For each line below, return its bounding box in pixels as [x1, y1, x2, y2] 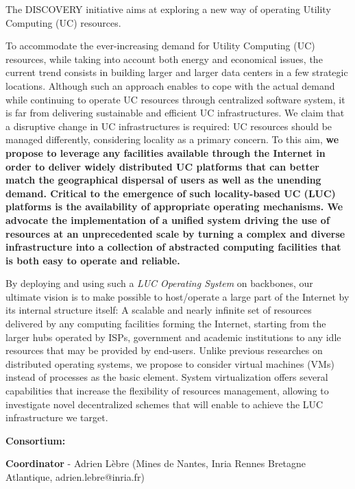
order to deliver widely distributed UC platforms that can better [5, 159, 319, 173]
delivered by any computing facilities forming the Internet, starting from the [5, 316, 326, 331]
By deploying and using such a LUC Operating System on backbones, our [5, 276, 313, 290]
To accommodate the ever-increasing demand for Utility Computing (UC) [5, 38, 315, 53]
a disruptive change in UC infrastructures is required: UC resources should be [5, 118, 332, 133]
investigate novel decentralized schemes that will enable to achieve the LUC [5, 397, 323, 411]
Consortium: [5, 433, 66, 447]
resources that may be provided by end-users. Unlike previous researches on [5, 343, 323, 358]
